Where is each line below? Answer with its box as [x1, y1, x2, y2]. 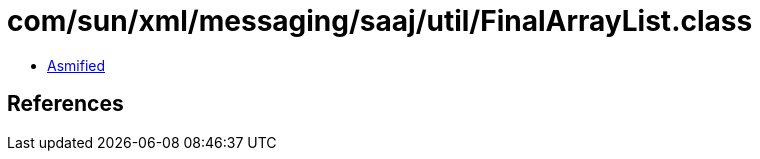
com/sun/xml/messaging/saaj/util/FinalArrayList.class [7, 4, 753, 38]
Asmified [47, 56, 106, 74]
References [7, 91, 124, 117]
